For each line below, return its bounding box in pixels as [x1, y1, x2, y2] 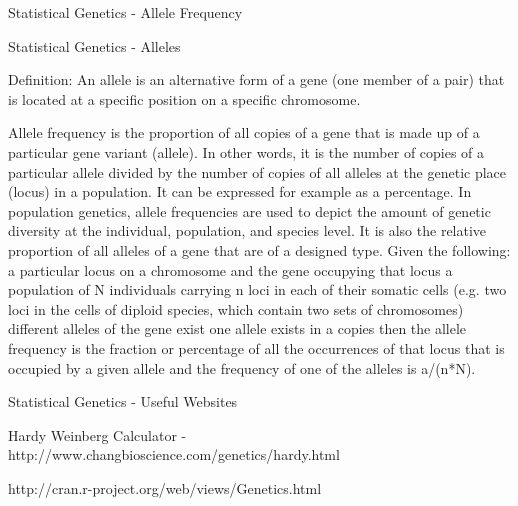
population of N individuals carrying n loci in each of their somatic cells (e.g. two [8, 279, 507, 300]
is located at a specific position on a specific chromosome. [8, 88, 361, 109]
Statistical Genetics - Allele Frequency [8, 2, 243, 22]
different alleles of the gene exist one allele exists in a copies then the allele [8, 318, 467, 339]
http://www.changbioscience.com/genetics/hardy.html [8, 444, 340, 465]
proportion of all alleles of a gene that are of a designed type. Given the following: [8, 239, 511, 260]
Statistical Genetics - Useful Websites [8, 391, 238, 412]
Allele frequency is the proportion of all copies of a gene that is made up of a [8, 122, 480, 143]
